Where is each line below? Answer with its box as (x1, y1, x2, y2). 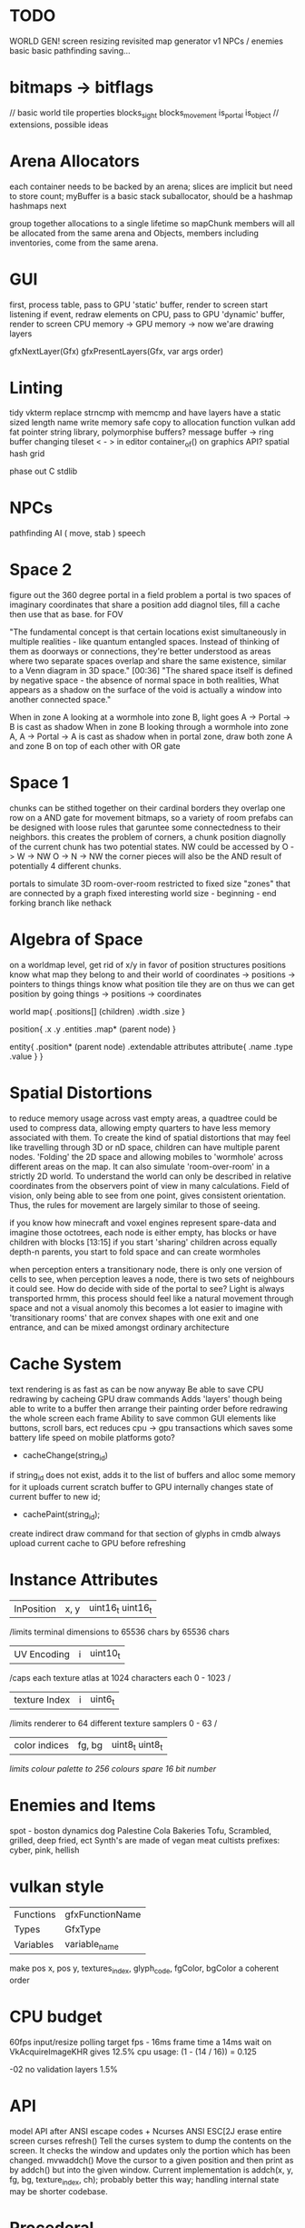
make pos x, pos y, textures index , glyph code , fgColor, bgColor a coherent (9, 1963, 280, 1975)
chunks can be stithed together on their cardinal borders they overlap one (9, 803, 286, 814)
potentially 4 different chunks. (9, 861, 122, 872)
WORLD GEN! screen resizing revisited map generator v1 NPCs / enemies (9, 35, 284, 46)
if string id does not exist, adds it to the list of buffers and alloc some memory (9, 1469, 296, 1483)
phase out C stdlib (9, 465, 78, 477)
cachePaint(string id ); (22, 1508, 101, 1522)
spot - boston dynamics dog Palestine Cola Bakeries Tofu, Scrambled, (9, 1824, 272, 1836)
